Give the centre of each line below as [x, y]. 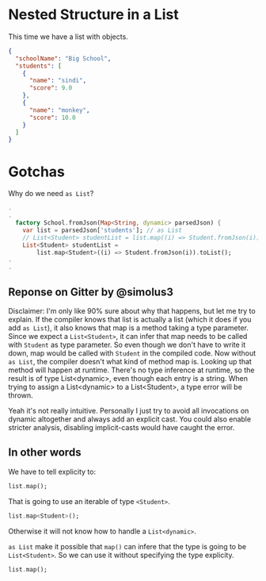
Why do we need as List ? [51, 194]
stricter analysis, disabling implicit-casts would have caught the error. [122, 427]
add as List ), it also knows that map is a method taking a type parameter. [129, 328]
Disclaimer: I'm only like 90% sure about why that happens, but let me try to [132, 310]
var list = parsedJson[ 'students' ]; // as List [102, 230]
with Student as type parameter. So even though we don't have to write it [127, 344]
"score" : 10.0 [53, 117]
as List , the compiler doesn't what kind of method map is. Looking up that [130, 361]
